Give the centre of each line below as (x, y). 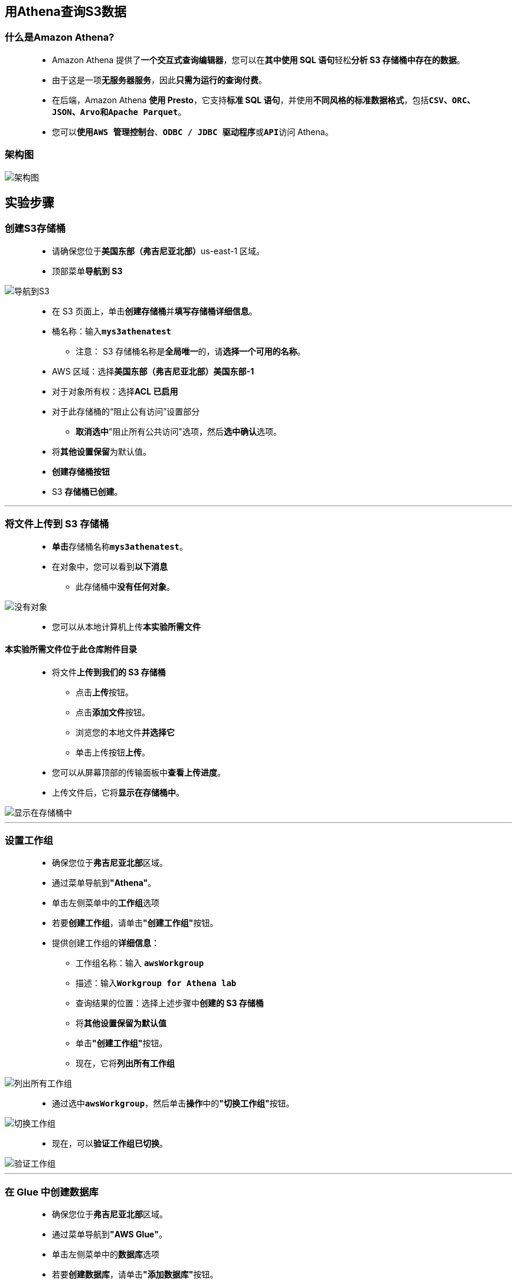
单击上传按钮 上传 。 (113, 752)
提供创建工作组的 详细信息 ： (106, 943)
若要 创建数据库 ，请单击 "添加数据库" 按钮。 (135, 1275)
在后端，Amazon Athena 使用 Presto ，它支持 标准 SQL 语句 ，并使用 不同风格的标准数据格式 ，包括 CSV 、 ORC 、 (264, 100)
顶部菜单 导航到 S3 (87, 271)
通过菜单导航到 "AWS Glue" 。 (109, 1234)
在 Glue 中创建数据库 (52, 1192)
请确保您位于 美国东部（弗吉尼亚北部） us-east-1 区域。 (158, 251)
